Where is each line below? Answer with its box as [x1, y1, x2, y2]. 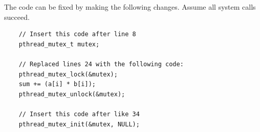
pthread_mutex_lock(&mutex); [18, 70, 118, 78]
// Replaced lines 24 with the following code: [18, 60, 184, 68]
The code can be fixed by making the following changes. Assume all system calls [4, 2, 256, 12]
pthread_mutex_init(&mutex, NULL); [18, 120, 140, 128]
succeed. [4, 11, 30, 22]
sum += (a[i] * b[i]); [18, 81, 96, 88]
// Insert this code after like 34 [18, 110, 140, 118]
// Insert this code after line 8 [18, 31, 136, 38]
